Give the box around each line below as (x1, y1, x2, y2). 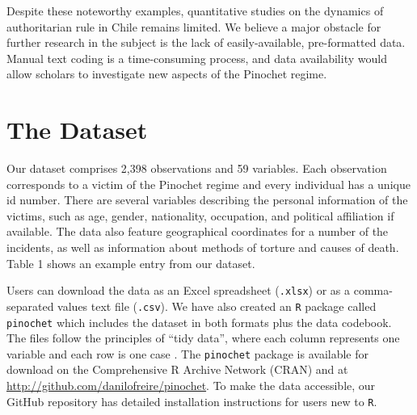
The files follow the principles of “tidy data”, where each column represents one (6, 329, 400, 346)
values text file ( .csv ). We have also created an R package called (57, 297, 377, 314)
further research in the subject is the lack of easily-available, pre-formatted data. (6, 34, 406, 51)
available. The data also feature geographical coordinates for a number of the (6, 223, 389, 240)
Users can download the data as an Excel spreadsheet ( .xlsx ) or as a (6, 282, 351, 299)
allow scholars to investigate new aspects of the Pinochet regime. (6, 65, 327, 82)
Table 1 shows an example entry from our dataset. (6, 254, 255, 271)
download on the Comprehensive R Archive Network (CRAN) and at (6, 361, 348, 378)
